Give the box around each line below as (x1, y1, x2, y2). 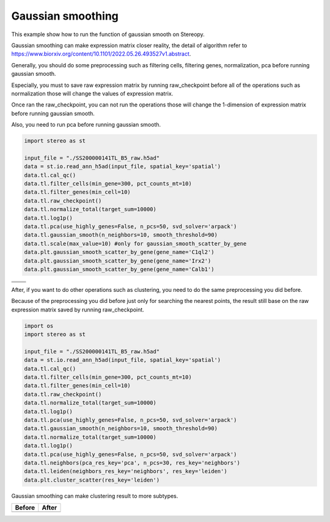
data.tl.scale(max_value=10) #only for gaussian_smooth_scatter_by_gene (24, 240, 247, 247)
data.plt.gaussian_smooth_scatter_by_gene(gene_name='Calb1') (24, 266, 215, 272)
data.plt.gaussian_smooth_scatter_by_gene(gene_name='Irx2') (24, 257, 211, 264)
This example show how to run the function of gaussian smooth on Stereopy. (11, 31, 205, 38)
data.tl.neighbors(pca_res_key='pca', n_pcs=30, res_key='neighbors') (24, 459, 241, 466)
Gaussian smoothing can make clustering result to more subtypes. (11, 492, 178, 499)
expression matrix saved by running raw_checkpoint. (11, 306, 145, 313)
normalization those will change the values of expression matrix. (11, 89, 174, 97)
